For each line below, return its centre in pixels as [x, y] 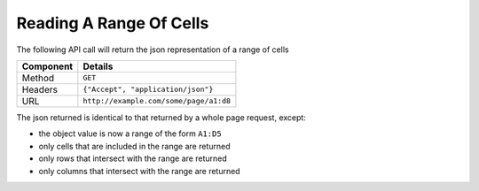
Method [38, 78]
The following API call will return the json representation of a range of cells [153, 50]
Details [98, 66]
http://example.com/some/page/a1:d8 [157, 101]
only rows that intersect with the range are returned [133, 158]
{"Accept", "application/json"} [148, 90]
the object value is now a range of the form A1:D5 [130, 134]
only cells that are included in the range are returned [134, 146]
